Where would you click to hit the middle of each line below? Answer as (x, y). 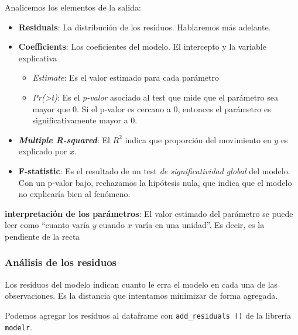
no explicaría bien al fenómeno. (74, 194)
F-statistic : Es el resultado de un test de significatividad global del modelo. (154, 170)
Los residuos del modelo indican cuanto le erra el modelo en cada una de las (141, 284)
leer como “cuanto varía (47, 225)
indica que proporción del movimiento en (198, 139)
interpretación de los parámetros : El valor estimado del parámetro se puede (149, 213)
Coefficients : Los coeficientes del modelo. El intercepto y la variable (142, 46)
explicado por (43, 151)
